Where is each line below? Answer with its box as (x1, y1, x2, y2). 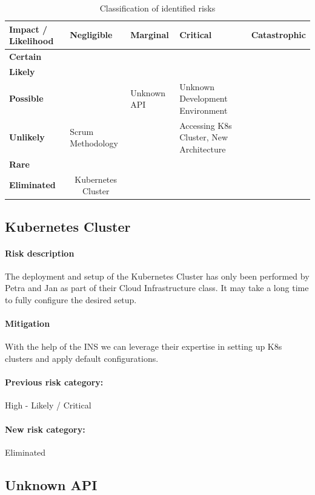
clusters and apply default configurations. (5, 352, 159, 365)
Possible (9, 92, 44, 105)
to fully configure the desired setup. (5, 293, 137, 306)
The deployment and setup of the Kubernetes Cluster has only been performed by (5, 269, 310, 282)
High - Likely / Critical (5, 399, 91, 411)
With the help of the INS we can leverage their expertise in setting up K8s (5, 340, 282, 353)
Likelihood (9, 34, 54, 47)
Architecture (179, 142, 226, 155)
